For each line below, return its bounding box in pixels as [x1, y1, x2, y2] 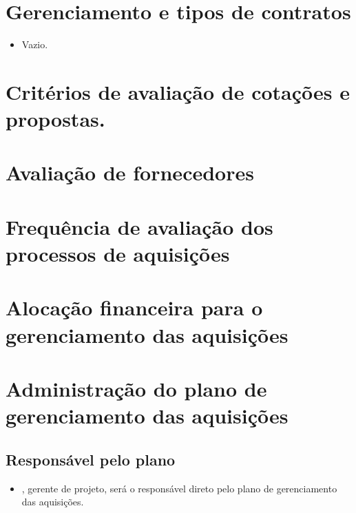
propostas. [6, 105, 105, 133]
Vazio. [21, 37, 48, 52]
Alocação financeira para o [6, 293, 263, 322]
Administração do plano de [6, 374, 267, 402]
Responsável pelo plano [6, 448, 176, 470]
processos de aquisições [6, 240, 230, 268]
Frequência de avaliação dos [6, 212, 273, 240]
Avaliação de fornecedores [6, 158, 254, 187]
